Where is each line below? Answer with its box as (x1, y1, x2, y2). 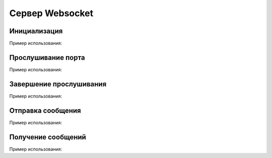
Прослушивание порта (9, 53, 85, 62)
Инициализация (9, 27, 63, 35)
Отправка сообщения (9, 106, 81, 115)
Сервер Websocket (9, 8, 94, 19)
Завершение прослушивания (9, 80, 107, 88)
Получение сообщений (9, 133, 87, 141)
